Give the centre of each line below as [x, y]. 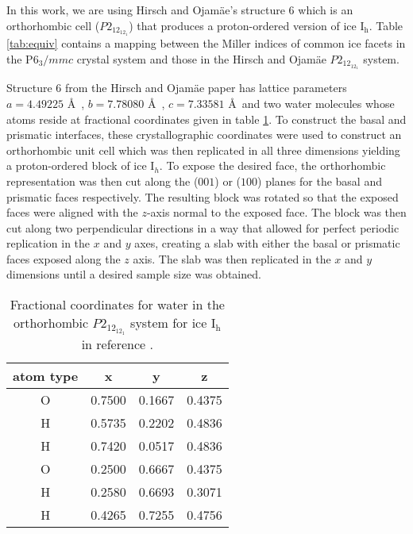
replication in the [48, 243]
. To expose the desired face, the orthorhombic [272, 165]
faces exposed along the [64, 258]
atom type [46, 376]
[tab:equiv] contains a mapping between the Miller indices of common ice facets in [206, 43]
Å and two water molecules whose [311, 103]
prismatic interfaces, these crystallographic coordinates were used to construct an [204, 134]
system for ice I [173, 323]
